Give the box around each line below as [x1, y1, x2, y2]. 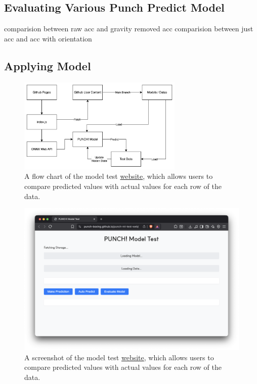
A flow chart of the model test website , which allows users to [24, 171, 213, 181]
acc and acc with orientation [4, 33, 92, 43]
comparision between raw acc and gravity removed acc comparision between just [4, 23, 253, 34]
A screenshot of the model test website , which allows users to [24, 352, 214, 362]
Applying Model [4, 58, 91, 73]
